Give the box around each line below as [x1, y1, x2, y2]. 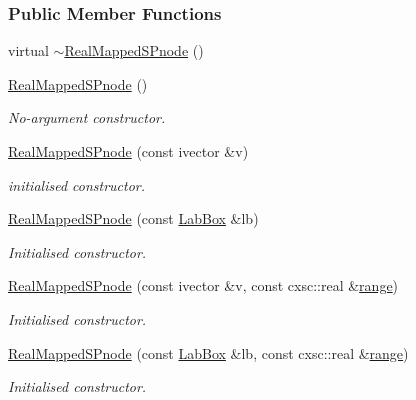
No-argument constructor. [8, 107, 166, 128]
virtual [8, 40, 49, 61]
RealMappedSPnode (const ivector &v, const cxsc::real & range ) [8, 275, 399, 296]
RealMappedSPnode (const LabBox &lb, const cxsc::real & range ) [8, 342, 409, 363]
